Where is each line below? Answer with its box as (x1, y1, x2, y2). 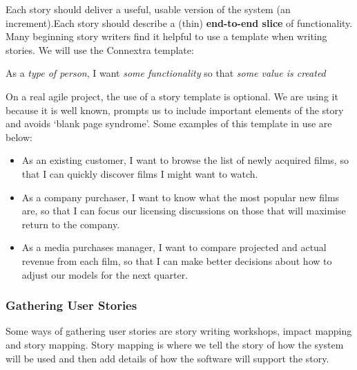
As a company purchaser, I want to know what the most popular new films (21, 189, 340, 204)
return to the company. (21, 216, 120, 231)
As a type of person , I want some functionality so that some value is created (6, 66, 326, 80)
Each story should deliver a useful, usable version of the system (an (6, 2, 291, 16)
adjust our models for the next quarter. (21, 267, 189, 281)
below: (6, 129, 32, 144)
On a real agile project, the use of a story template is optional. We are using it (6, 89, 338, 103)
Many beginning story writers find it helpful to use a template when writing (6, 29, 327, 44)
